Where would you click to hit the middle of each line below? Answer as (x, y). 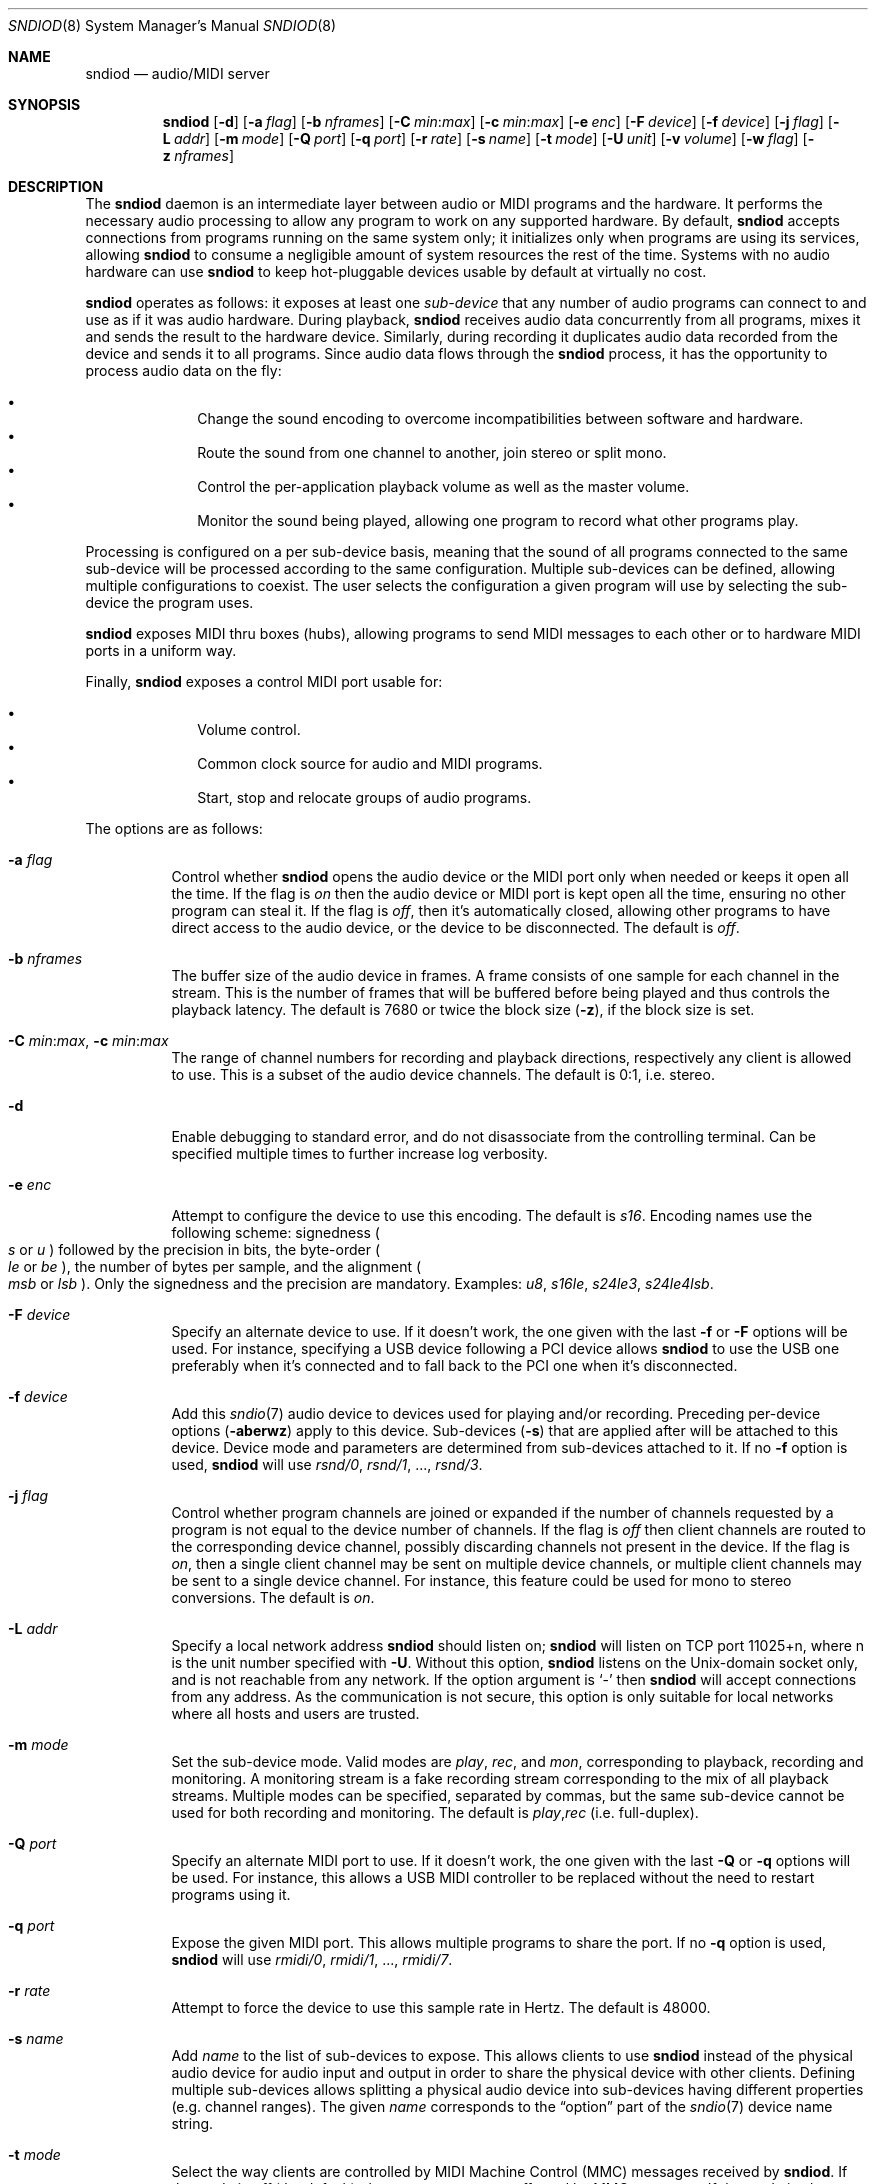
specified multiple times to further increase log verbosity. (359, 1153)
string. (192, 2123)
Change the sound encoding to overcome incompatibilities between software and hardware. (500, 418)
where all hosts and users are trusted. (295, 1713)
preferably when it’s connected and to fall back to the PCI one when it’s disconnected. (454, 1365)
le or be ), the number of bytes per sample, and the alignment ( (215, 1266)
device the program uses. (169, 602)
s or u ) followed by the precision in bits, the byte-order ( (194, 1249)
